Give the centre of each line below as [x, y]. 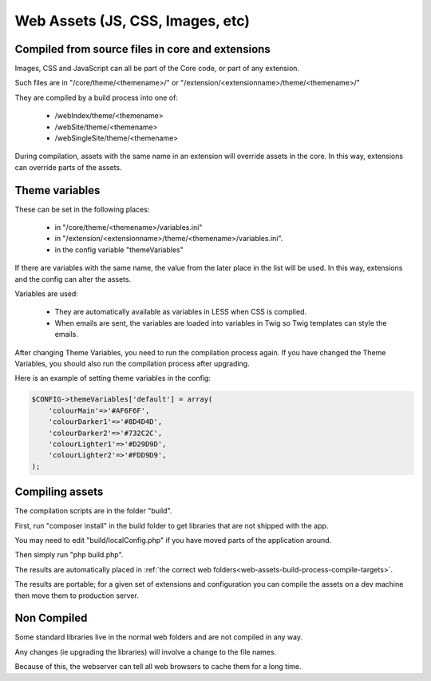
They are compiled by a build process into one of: [97, 97]
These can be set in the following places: [82, 209]
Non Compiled [51, 618]
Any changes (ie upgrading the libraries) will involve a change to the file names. [146, 651]
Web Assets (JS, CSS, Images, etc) [132, 21]
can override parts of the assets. [69, 167]
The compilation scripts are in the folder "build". [93, 511]
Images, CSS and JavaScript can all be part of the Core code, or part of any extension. [157, 69]
